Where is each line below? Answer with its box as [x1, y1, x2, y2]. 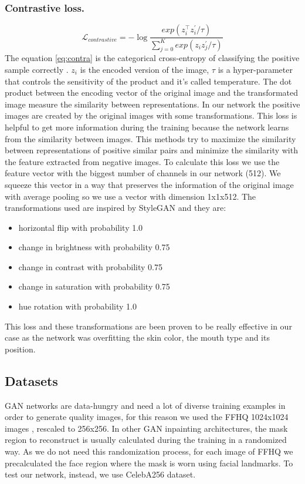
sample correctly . [5, 63, 69, 75]
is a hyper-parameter [218, 63, 293, 75]
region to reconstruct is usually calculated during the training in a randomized [5, 433, 287, 446]
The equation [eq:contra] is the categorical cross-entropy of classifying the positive [5, 52, 300, 64]
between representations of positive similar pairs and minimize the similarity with [5, 144, 298, 156]
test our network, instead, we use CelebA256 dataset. [5, 468, 196, 480]
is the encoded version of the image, [80, 63, 209, 75]
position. [5, 342, 36, 355]
